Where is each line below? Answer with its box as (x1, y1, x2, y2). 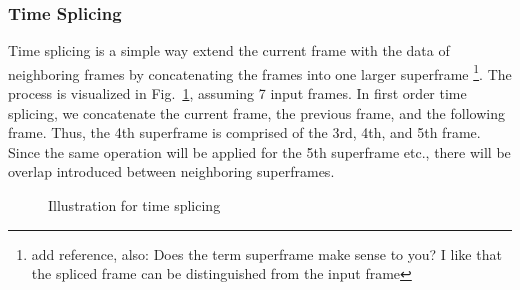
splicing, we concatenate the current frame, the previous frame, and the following (8, 102, 505, 123)
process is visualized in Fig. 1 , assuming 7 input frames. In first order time (8, 83, 467, 104)
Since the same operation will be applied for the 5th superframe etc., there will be (8, 141, 511, 162)
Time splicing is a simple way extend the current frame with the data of (8, 40, 450, 61)
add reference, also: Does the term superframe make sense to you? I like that (31, 243, 502, 264)
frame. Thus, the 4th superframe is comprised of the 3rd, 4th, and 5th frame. (8, 122, 481, 143)
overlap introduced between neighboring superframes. (8, 161, 335, 182)
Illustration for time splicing (48, 195, 221, 216)
